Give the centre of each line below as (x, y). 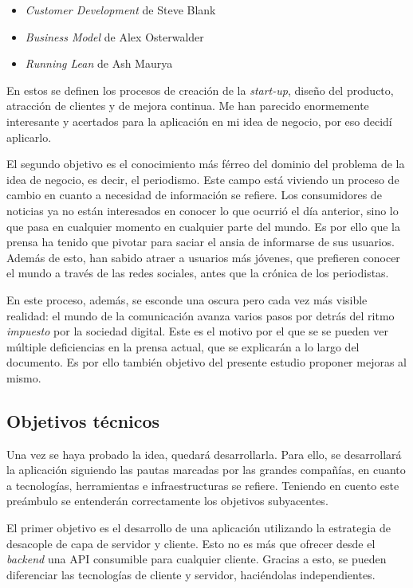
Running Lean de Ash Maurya (99, 63)
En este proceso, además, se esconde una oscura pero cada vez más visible (187, 299)
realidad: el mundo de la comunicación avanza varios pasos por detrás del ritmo (201, 315)
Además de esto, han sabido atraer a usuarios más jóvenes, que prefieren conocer (203, 257)
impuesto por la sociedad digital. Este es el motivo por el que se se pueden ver (197, 331)
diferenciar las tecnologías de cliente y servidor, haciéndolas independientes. (191, 574)
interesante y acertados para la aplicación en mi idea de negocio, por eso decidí (199, 121)
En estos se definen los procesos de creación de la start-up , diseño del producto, (200, 90)
